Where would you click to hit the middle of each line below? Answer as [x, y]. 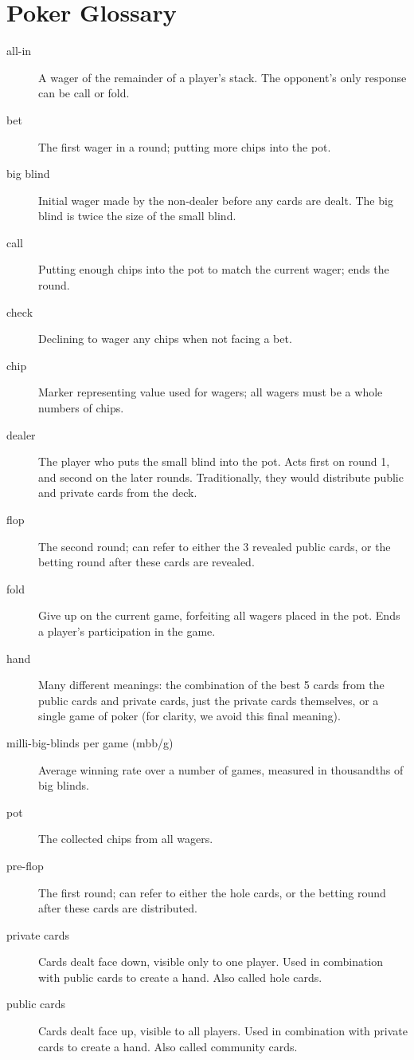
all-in [19, 51]
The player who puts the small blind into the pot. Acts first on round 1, [214, 461]
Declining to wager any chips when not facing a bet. [165, 339]
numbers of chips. [81, 408]
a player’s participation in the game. [127, 630]
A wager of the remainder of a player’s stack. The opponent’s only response [223, 77]
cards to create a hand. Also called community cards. [168, 1046]
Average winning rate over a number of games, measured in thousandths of [221, 769]
